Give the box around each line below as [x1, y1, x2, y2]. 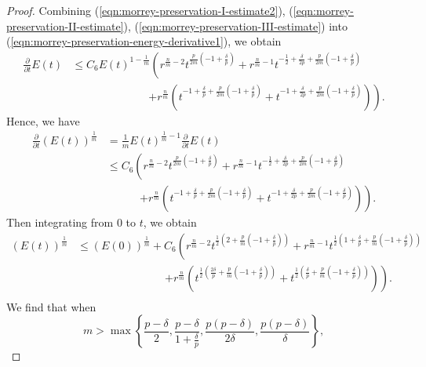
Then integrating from [6, 214, 114, 231]
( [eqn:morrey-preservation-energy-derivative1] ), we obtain [6, 33, 282, 49]
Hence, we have [6, 112, 80, 129]
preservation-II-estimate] [6, 17, 124, 34]
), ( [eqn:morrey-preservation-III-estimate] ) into [123, 17, 348, 34]
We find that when [6, 298, 96, 314]
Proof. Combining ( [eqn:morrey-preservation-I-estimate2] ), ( [6, 2, 293, 18]
